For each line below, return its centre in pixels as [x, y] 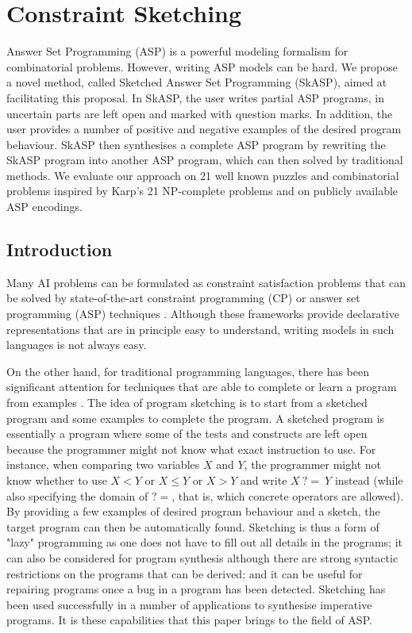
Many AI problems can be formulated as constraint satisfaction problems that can [206, 282]
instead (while [369, 480]
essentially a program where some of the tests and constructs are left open [187, 434]
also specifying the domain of [77, 495]
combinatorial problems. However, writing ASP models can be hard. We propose [202, 66]
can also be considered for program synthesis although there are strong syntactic [202, 557]
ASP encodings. [44, 207]
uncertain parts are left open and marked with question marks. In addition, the [200, 113]
